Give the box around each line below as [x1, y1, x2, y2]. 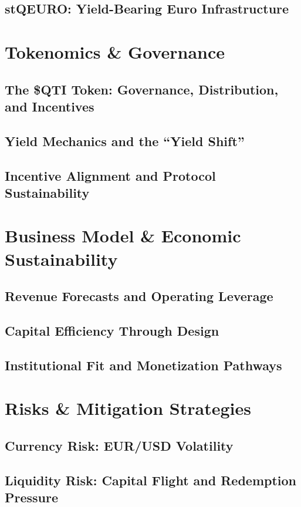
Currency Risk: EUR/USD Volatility [5, 436, 234, 454]
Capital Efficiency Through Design [5, 322, 219, 340]
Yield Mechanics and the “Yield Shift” [5, 131, 245, 150]
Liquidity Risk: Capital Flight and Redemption [5, 471, 297, 489]
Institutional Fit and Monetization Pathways [5, 356, 282, 374]
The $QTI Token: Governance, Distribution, [5, 80, 279, 98]
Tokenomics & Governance [5, 39, 225, 63]
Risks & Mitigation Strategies [5, 396, 251, 420]
